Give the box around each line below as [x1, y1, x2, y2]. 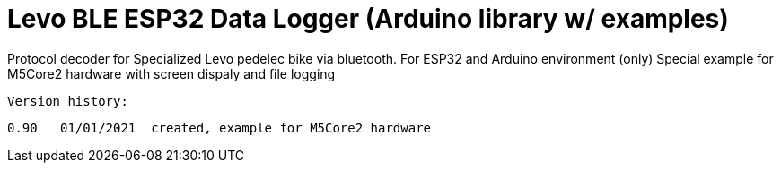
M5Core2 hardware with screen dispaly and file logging [7, 65, 336, 81]
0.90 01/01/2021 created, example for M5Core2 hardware [7, 120, 432, 135]
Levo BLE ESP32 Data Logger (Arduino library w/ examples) [7, 4, 729, 34]
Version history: [7, 93, 128, 108]
